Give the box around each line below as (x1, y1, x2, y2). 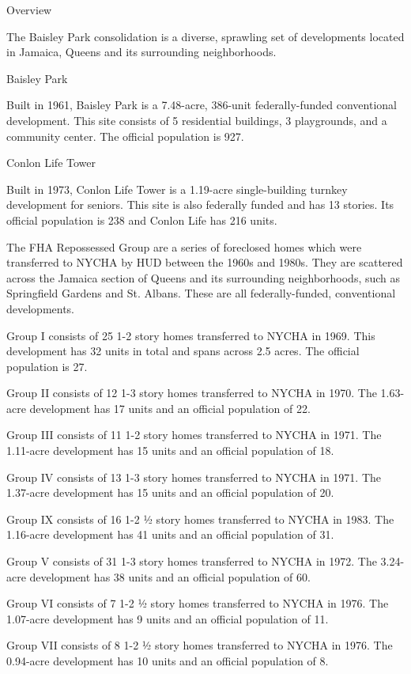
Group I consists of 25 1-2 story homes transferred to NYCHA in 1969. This (6, 327, 375, 343)
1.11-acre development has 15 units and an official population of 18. (6, 442, 334, 459)
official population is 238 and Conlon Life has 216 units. (6, 211, 277, 228)
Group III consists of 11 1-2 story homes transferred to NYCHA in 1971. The (6, 426, 382, 443)
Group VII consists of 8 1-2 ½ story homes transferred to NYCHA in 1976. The (6, 637, 393, 653)
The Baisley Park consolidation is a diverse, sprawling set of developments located (6, 28, 405, 44)
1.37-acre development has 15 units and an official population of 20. (6, 484, 334, 501)
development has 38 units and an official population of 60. (29, 568, 311, 585)
